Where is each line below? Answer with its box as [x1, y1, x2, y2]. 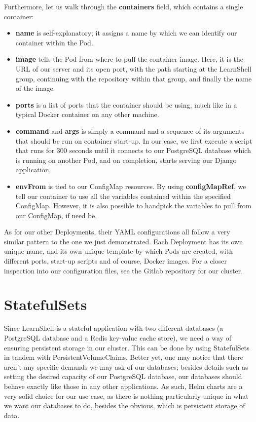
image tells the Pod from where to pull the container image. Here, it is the [15, 54, 244, 64]
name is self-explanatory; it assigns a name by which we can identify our [15, 28, 237, 38]
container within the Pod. [15, 37, 93, 47]
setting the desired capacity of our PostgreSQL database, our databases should [4, 371, 242, 382]
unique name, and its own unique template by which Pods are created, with [4, 246, 233, 256]
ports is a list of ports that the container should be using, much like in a [15, 99, 237, 110]
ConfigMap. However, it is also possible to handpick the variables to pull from [15, 200, 252, 211]
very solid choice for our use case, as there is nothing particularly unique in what [4, 390, 249, 401]
